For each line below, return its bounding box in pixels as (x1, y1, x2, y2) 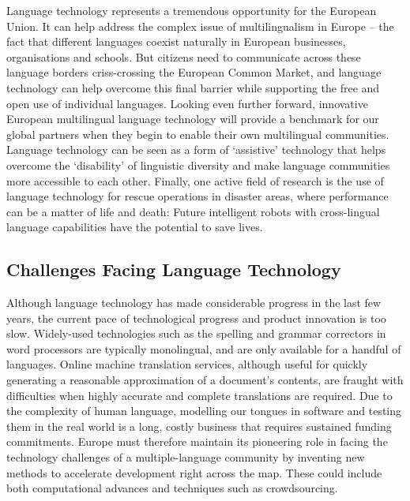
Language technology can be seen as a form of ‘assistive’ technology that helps (6, 141, 386, 158)
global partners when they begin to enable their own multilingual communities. (6, 125, 389, 142)
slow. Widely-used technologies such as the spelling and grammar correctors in (6, 325, 386, 342)
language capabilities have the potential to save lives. (6, 219, 263, 235)
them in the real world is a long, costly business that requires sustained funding (6, 417, 392, 434)
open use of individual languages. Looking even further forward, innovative (6, 95, 368, 111)
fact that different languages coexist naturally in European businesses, (6, 33, 346, 50)
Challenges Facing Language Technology (6, 257, 341, 282)
